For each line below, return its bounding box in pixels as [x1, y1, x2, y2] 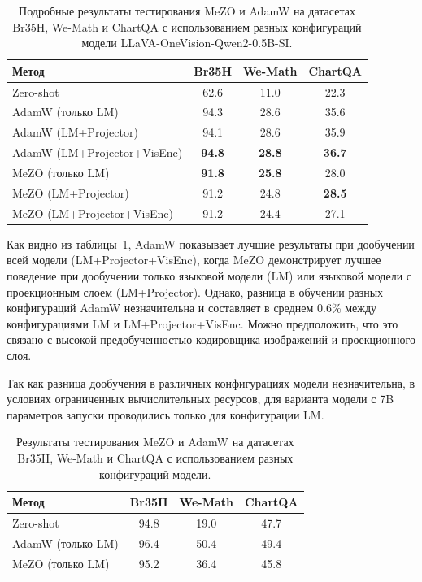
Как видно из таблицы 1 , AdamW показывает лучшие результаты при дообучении [7, 235, 415, 252]
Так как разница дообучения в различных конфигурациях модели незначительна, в [7, 374, 415, 391]
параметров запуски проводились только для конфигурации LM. [7, 406, 324, 423]
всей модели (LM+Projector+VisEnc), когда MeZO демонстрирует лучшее [7, 251, 381, 268]
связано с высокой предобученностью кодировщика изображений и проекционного [7, 331, 415, 348]
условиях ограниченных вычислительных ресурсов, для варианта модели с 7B [7, 390, 394, 407]
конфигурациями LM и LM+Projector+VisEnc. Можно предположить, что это [7, 315, 398, 332]
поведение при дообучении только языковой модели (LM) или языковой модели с [7, 267, 411, 284]
